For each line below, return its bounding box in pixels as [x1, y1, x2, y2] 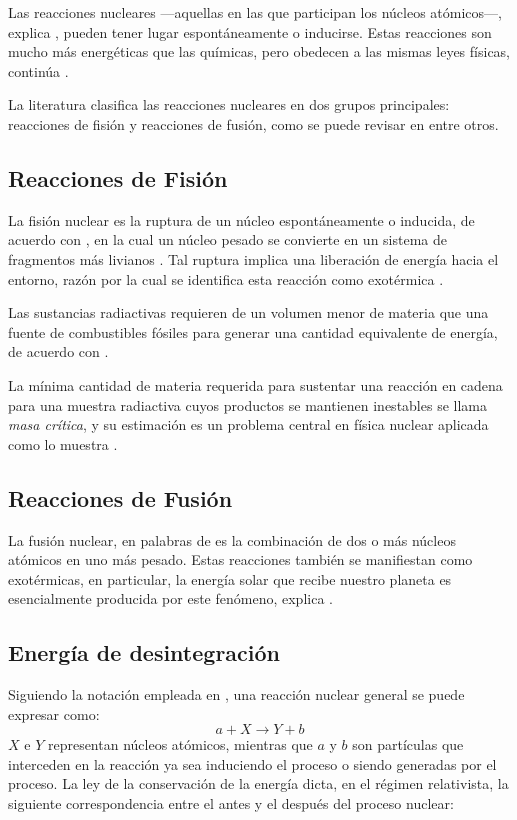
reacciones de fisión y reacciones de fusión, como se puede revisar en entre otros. [8, 113, 499, 134]
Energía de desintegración [8, 637, 281, 668]
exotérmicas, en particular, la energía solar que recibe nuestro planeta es [8, 568, 452, 589]
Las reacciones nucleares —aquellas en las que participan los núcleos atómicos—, [8, 2, 502, 22]
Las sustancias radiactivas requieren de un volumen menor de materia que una [8, 302, 489, 323]
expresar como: [8, 703, 100, 724]
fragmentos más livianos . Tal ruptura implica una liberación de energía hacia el [8, 248, 499, 269]
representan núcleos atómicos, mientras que [47, 734, 313, 755]
